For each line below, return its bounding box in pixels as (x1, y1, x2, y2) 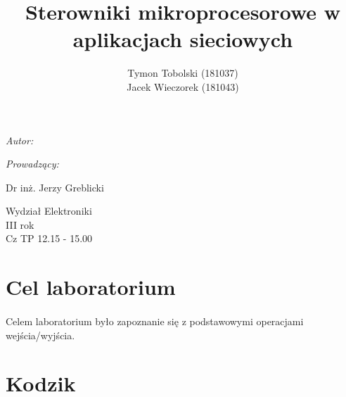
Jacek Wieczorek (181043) (127, 79, 239, 94)
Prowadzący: (6, 156, 59, 171)
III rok (6, 217, 34, 232)
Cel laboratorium (6, 272, 176, 301)
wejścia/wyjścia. (6, 327, 75, 342)
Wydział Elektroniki (6, 203, 92, 218)
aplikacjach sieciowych (72, 25, 293, 53)
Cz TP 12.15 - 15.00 (6, 231, 93, 246)
